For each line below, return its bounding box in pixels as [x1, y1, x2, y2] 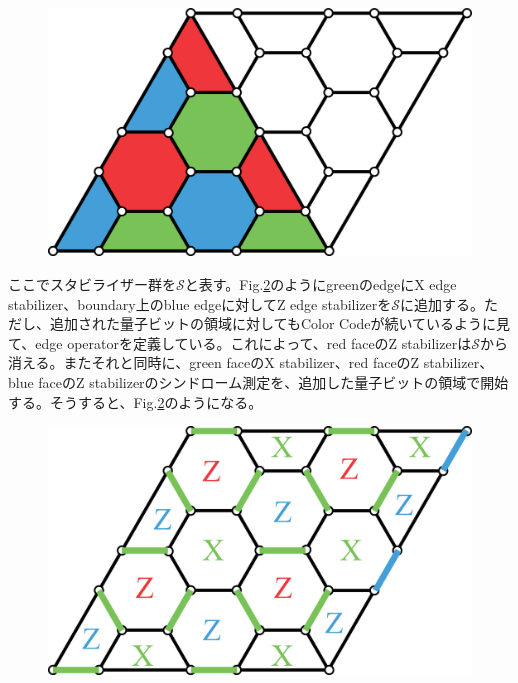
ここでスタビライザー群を [8, 274, 176, 295]
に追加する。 [400, 293, 485, 314]
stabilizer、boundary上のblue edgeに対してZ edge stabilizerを [8, 293, 392, 314]
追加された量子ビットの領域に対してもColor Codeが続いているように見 [49, 313, 511, 334]
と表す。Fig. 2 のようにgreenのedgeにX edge [184, 274, 457, 295]
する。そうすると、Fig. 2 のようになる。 [8, 391, 263, 412]
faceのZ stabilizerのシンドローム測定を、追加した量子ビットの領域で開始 [38, 372, 509, 392]
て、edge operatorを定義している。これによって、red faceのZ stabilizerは [8, 332, 472, 353]
